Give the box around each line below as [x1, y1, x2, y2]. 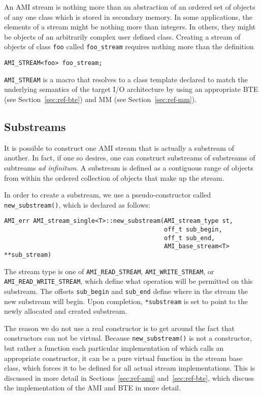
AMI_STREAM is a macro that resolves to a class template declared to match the [4, 74, 248, 84]
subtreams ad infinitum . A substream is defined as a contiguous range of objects [4, 162, 253, 173]
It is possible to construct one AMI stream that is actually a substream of [4, 142, 234, 153]
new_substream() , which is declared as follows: [4, 199, 150, 210]
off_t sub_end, [164, 234, 215, 242]
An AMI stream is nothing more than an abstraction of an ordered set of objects [4, 2, 255, 12]
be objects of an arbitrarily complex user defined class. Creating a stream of [4, 31, 241, 42]
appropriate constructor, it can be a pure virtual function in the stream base [4, 352, 243, 363]
